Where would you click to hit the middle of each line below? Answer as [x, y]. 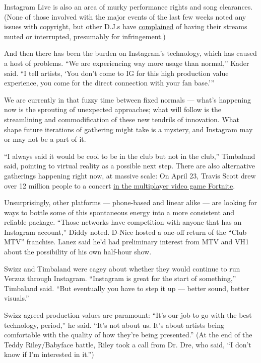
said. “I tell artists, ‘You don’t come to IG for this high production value [116, 73]
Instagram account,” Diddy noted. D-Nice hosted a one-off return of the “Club [125, 232]
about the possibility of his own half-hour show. [78, 252]
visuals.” [17, 298]
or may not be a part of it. [45, 139]
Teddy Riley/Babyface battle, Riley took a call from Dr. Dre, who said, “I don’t [128, 344]
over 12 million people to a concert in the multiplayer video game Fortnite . [120, 185]
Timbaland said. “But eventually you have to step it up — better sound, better [127, 288]
